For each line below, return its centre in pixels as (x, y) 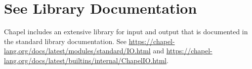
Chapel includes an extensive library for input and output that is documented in (126, 32)
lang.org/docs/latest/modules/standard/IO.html (77, 51)
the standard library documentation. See (65, 41)
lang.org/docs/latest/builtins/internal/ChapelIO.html (85, 60)
